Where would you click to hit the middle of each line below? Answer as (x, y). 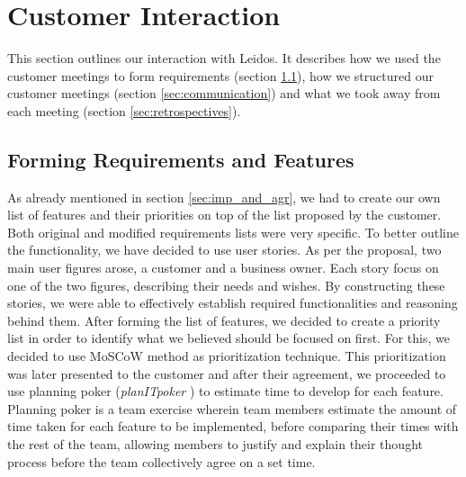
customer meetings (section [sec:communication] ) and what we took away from (224, 93)
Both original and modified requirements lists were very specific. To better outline (233, 232)
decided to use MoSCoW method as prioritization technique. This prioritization (227, 356)
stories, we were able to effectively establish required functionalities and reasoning (233, 303)
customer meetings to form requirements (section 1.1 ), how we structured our (220, 75)
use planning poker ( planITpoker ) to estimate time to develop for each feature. (225, 391)
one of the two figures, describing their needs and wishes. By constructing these (226, 285)
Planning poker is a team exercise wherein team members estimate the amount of (232, 408)
